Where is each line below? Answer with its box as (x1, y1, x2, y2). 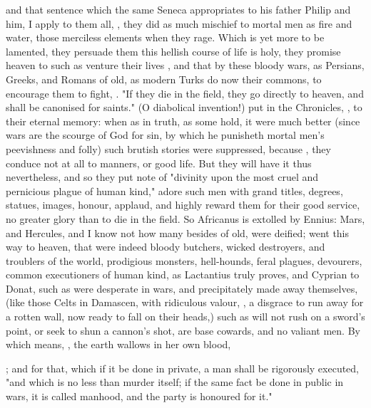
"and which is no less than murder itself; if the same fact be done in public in (6, 375, 344, 389)
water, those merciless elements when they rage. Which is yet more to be (6, 30, 325, 45)
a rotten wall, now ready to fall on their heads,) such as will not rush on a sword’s (6, 309, 365, 324)
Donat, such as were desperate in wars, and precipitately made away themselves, (6, 281, 358, 295)
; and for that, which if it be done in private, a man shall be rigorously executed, (6, 360, 360, 375)
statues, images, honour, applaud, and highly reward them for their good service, (6, 197, 360, 212)
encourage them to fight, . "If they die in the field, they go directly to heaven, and (6, 85, 364, 100)
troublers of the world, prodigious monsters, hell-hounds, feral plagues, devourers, (6, 253, 362, 268)
